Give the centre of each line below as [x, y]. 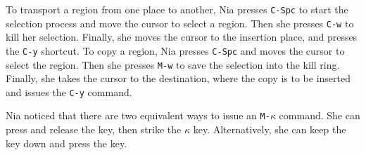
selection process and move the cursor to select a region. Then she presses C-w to [180, 23]
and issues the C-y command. [69, 92]
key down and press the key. [67, 143]
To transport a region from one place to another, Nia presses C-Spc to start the [177, 9]
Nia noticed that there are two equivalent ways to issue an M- [138, 115]
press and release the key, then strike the [94, 129]
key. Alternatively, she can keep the [270, 129]
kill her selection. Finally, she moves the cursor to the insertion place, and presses [182, 37]
